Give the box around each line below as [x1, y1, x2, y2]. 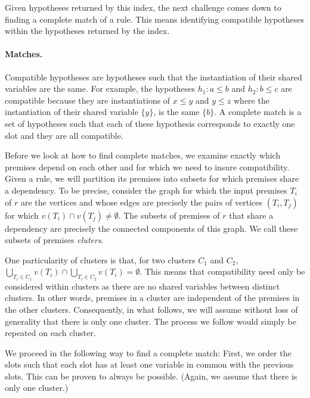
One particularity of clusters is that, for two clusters [5, 253, 196, 266]
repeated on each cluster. [5, 327, 96, 339]
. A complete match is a [214, 105, 302, 118]
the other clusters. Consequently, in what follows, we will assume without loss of [5, 303, 298, 315]
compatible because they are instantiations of [5, 94, 170, 106]
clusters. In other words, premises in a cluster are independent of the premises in [5, 291, 300, 304]
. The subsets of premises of [118, 209, 220, 221]
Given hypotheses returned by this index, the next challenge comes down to [5, 1, 281, 13]
